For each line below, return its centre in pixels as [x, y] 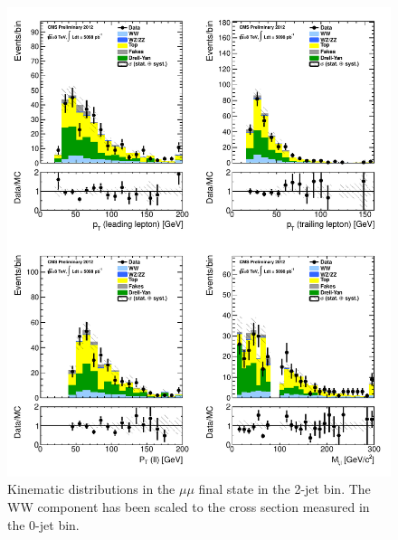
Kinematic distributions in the [91, 489]
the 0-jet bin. [43, 524]
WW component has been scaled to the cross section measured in [189, 506]
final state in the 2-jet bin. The [284, 489]
